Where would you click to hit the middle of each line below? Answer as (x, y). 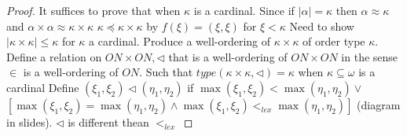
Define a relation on (54, 56)
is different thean (108, 121)
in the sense (370, 56)
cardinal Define (43, 87)
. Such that (166, 72)
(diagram (379, 104)
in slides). (29, 121)
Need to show (322, 26)
